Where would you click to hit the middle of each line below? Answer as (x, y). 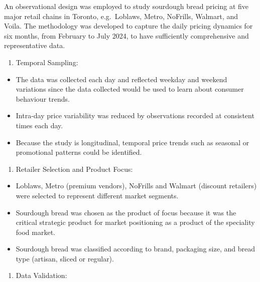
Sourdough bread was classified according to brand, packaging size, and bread (135, 249)
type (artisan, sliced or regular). (65, 258)
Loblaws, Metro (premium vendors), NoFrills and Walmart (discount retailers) (136, 186)
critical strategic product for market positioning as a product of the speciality (135, 222)
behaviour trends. (43, 98)
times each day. (39, 125)
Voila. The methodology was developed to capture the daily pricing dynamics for (128, 26)
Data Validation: (41, 275)
